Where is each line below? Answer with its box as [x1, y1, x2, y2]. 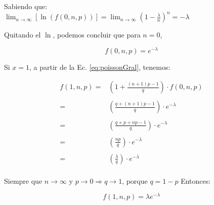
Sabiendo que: [4, 1, 48, 11]
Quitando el [4, 29, 41, 40]
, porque [122, 175, 148, 186]
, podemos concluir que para [53, 29, 141, 40]
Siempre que [4, 175, 42, 186]
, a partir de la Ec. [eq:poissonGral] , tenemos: [29, 61, 170, 72]
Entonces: [181, 175, 211, 186]
